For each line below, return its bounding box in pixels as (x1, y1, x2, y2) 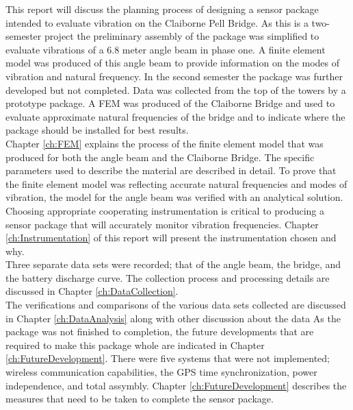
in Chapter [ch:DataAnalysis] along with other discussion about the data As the (5, 311, 341, 325)
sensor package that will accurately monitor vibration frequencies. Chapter (5, 217, 319, 231)
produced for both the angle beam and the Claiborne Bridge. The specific (5, 149, 315, 164)
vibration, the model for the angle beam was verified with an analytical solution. (5, 190, 343, 204)
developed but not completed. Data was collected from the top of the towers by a (5, 82, 346, 97)
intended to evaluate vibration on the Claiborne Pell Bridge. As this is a (5, 15, 309, 29)
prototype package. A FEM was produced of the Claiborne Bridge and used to (5, 96, 335, 110)
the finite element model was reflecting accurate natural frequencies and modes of (5, 176, 348, 191)
